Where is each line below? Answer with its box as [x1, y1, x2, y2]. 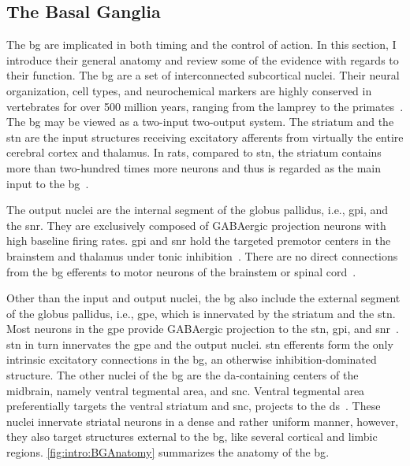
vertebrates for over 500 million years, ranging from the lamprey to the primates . [6, 98, 404, 114]
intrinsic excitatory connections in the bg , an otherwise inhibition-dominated [6, 351, 377, 368]
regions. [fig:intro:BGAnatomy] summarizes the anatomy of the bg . [6, 444, 330, 460]
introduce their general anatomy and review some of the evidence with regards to [6, 51, 399, 68]
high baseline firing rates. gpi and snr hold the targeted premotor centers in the [6, 232, 391, 249]
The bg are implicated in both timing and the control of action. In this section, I [6, 36, 397, 53]
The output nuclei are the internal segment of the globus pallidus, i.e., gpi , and [6, 202, 389, 218]
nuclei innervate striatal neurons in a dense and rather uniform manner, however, [6, 412, 399, 429]
